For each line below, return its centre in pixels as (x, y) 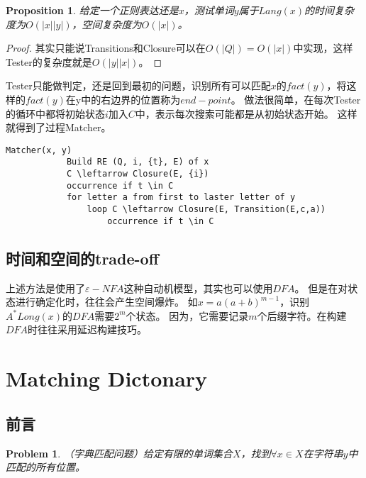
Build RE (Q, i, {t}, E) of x (138, 162)
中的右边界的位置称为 (131, 99)
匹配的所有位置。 (45, 467)
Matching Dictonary (107, 378)
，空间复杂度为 (107, 24)
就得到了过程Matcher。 (59, 127)
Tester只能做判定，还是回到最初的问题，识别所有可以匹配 (138, 85)
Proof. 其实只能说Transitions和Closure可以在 (106, 48)
